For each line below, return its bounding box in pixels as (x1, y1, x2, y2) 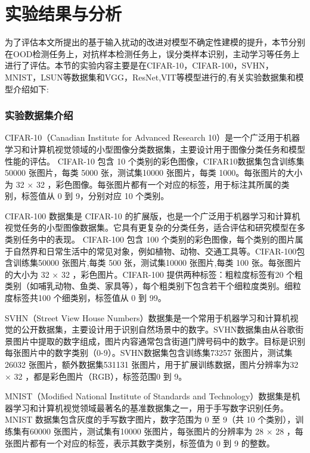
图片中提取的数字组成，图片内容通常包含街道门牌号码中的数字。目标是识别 (13, 334, 305, 347)
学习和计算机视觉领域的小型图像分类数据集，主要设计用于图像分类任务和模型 (5, 142, 305, 155)
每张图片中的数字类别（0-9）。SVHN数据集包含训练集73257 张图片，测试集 (5, 346, 293, 359)
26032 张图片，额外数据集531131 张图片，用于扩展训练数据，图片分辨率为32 (5, 358, 299, 370)
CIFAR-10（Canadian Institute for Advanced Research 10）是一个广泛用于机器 (5, 131, 300, 144)
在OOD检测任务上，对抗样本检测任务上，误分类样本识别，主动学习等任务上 (5, 47, 300, 60)
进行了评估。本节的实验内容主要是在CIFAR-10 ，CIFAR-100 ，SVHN (5, 59, 265, 72)
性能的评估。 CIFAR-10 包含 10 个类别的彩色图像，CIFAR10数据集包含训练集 (5, 154, 305, 167)
